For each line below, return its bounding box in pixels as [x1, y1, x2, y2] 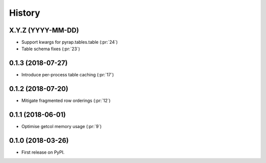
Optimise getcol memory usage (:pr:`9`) [21, 124, 102, 130]
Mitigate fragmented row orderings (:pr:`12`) [21, 98, 111, 103]
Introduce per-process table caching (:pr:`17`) [21, 72, 114, 78]
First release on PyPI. [21, 149, 65, 155]
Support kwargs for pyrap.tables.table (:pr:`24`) [21, 39, 118, 45]
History [9, 7, 40, 18]
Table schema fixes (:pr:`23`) [21, 46, 80, 52]
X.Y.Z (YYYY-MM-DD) [9, 26, 79, 34]
